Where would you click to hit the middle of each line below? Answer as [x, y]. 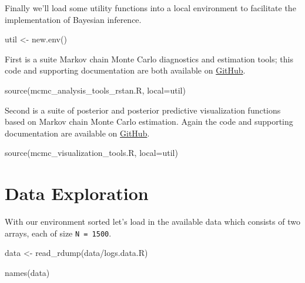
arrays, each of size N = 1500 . [58, 233]
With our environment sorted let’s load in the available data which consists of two [152, 222]
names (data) [27, 272]
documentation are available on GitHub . [77, 133]
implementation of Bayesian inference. [73, 19]
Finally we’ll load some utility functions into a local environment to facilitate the [150, 8]
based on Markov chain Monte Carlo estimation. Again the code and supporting [149, 121]
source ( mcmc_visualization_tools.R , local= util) [91, 153]
